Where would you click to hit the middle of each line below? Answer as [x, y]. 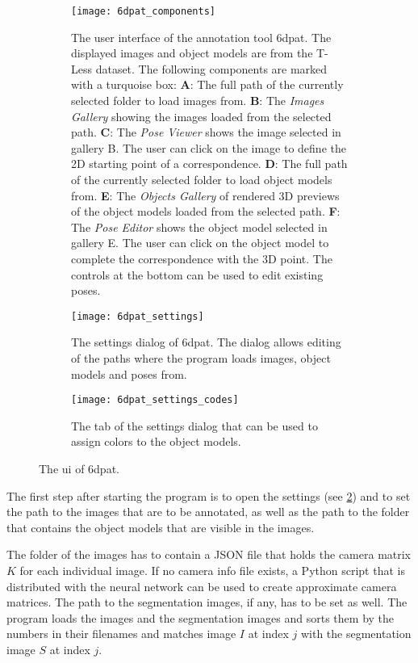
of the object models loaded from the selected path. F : [206, 211]
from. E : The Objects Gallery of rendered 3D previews [205, 195]
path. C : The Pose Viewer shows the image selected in [206, 132]
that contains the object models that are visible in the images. [161, 527]
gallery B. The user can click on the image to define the [209, 147]
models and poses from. [129, 373]
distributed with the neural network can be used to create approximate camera [202, 586]
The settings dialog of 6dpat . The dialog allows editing [206, 342]
